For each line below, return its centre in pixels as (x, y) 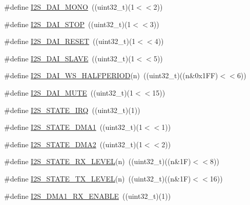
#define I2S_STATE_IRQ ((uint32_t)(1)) (72, 110)
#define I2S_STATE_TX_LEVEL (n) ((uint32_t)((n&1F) (98, 178)
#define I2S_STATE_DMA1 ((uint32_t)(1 (73, 127)
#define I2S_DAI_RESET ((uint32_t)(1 (70, 41)
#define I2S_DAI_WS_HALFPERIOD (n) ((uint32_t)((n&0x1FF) (111, 75)
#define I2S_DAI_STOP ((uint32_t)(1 (68, 24)
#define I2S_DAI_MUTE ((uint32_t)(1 (69, 92)
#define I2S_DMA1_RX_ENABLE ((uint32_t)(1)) (88, 196)
